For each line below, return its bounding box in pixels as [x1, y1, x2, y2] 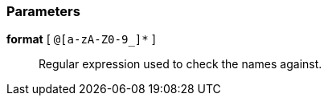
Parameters [6, 3, 80, 19]
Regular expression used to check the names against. [39, 57, 322, 71]
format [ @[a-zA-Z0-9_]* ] [6, 32, 156, 47]
